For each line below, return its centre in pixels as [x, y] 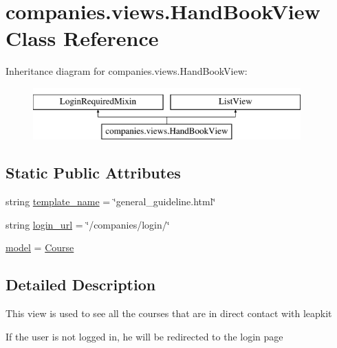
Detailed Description [81, 285]
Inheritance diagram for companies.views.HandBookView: [127, 71]
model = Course [40, 247]
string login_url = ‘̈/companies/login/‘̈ [88, 224]
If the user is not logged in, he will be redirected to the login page [144, 336]
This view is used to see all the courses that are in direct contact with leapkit [169, 313]
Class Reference [82, 38]
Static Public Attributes [93, 173]
